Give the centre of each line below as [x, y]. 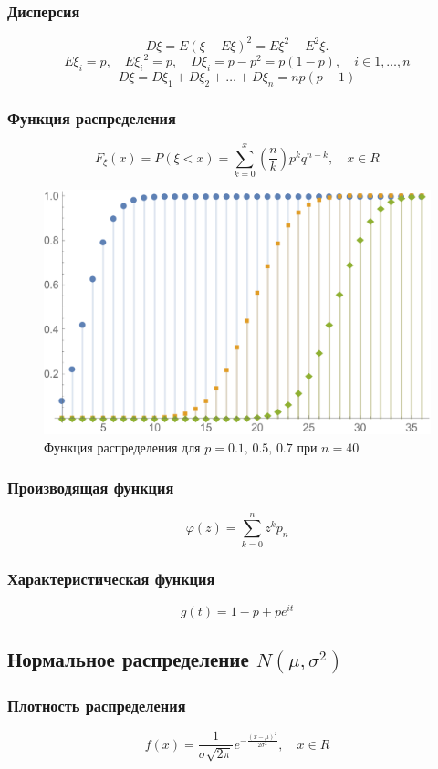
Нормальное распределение [128, 659]
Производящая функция [91, 488]
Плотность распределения [97, 705]
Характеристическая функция [111, 578]
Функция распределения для [122, 447]
